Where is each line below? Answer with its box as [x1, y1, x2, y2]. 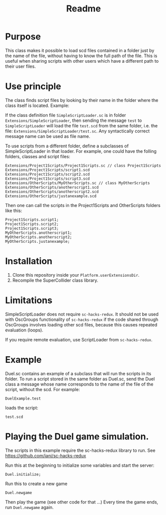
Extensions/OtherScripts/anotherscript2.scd [5, 189, 99, 194]
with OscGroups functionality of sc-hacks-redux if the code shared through [5, 316, 159, 322]
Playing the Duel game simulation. [5, 431, 149, 442]
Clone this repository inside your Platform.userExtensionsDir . [12, 272, 140, 278]
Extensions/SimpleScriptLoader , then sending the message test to [5, 117, 142, 123]
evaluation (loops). [5, 327, 44, 333]
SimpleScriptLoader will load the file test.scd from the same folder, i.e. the [5, 122, 158, 128]
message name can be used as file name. [5, 133, 90, 139]
